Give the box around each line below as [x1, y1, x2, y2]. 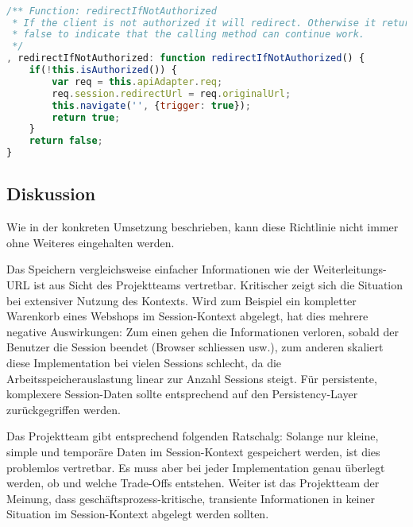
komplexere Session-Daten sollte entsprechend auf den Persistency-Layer [6, 386, 358, 402]
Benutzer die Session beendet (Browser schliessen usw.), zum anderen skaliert [6, 339, 384, 355]
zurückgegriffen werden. [6, 401, 122, 417]
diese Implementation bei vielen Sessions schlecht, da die [6, 354, 282, 370]
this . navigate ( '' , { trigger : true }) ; [52, 99, 251, 111]
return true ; [52, 111, 121, 123]
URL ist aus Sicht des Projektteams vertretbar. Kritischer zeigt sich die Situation [6, 277, 403, 293]
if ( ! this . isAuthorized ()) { [29, 64, 177, 76]
